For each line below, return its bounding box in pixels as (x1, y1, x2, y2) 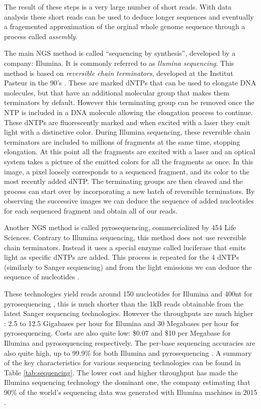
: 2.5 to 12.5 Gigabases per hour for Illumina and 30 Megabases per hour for (4, 318, 239, 328)
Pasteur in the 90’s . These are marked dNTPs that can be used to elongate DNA (4, 77, 256, 88)
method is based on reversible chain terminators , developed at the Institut (4, 67, 233, 78)
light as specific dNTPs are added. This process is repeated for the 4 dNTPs (4, 252, 239, 262)
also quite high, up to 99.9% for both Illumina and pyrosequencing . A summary (4, 347, 252, 358)
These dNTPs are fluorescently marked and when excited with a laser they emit (4, 117, 250, 127)
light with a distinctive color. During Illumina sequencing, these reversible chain (4, 127, 250, 137)
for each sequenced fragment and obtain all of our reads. (4, 205, 178, 216)
